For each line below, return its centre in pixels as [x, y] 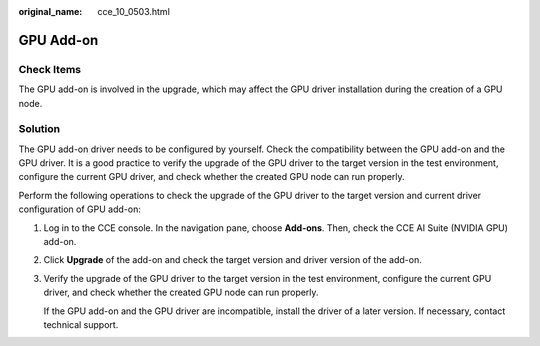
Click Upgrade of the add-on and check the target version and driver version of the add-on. [232, 260]
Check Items [50, 69]
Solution [39, 129]
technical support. [81, 324]
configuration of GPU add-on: [80, 209]
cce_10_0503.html [133, 11]
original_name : [50, 11]
